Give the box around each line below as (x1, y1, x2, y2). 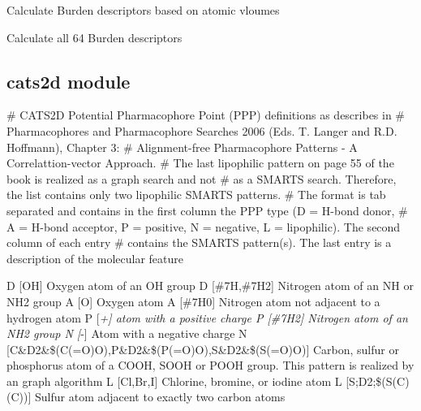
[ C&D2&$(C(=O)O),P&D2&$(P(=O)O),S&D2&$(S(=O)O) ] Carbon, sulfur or (6, 340, 399, 357)
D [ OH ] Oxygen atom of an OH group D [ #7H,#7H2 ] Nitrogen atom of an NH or (6, 277, 414, 294)
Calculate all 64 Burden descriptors (6, 28, 183, 45)
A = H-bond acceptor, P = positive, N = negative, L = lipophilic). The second (6, 218, 401, 235)
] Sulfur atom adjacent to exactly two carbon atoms (28, 388, 286, 405)
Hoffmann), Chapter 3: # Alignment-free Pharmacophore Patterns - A (6, 138, 358, 155)
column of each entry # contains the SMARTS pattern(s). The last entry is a (6, 234, 392, 251)
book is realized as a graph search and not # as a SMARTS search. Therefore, (6, 170, 397, 187)
